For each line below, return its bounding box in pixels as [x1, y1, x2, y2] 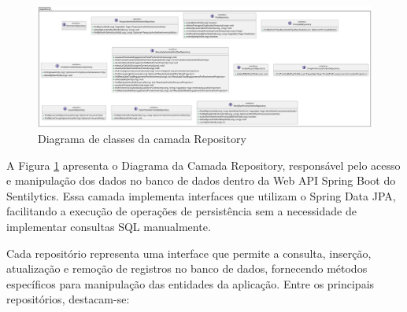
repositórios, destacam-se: [6, 291, 130, 307]
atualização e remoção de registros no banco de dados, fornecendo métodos [6, 260, 368, 277]
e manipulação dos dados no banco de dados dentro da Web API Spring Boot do [6, 172, 396, 189]
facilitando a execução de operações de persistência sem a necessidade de [6, 203, 357, 219]
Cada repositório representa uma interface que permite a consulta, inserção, [6, 244, 372, 261]
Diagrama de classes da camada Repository [38, 130, 246, 147]
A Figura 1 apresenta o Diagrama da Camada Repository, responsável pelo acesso [6, 156, 401, 173]
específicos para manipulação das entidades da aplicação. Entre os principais [6, 275, 375, 292]
